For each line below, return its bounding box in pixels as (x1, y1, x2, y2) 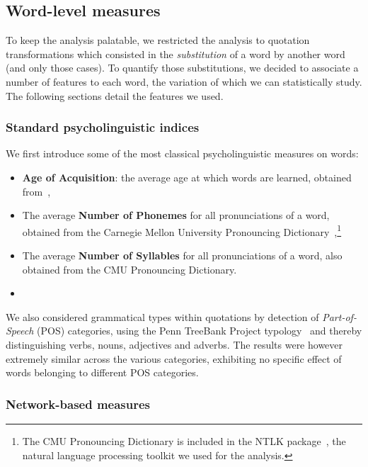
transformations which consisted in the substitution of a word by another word (6, 46, 345, 61)
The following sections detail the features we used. (6, 88, 224, 103)
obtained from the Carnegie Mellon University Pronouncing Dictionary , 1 (22, 222, 342, 239)
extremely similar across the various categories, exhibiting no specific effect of (6, 351, 342, 366)
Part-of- (322, 309, 357, 324)
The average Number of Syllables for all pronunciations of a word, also (22, 248, 343, 263)
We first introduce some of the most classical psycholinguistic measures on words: (6, 146, 359, 161)
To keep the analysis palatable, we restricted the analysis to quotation (6, 33, 310, 47)
